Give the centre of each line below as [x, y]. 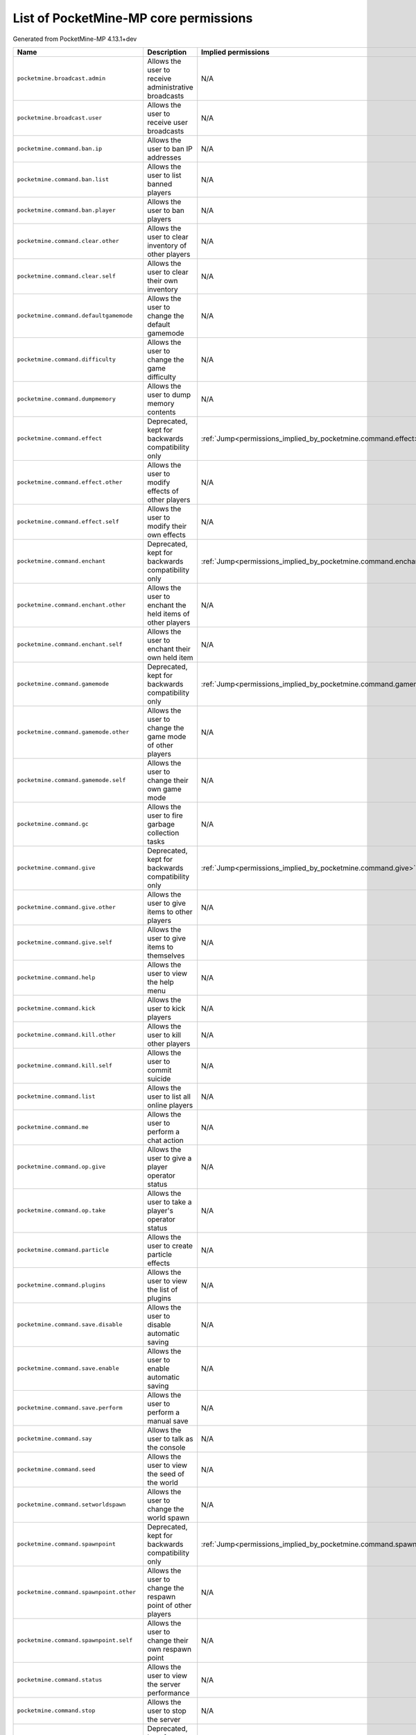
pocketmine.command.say [54, 1439]
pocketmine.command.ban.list [63, 179]
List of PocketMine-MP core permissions [133, 18]
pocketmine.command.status [60, 1680]
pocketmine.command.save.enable [68, 1368]
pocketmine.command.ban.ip [60, 149]
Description [167, 52]
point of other [169, 1605]
